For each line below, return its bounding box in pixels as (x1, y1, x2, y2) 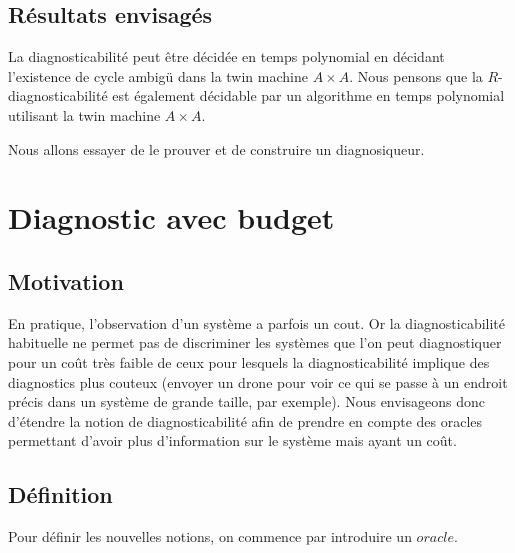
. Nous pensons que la (349, 65, 483, 86)
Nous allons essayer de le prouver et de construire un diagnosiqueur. (8, 138, 425, 159)
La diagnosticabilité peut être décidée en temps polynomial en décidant (8, 46, 445, 67)
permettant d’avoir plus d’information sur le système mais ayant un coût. (8, 430, 457, 451)
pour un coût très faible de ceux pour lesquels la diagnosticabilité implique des (8, 351, 490, 372)
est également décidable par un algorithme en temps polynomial (112, 85, 505, 106)
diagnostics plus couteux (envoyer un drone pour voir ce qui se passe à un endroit (8, 371, 508, 392)
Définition (8, 479, 113, 510)
